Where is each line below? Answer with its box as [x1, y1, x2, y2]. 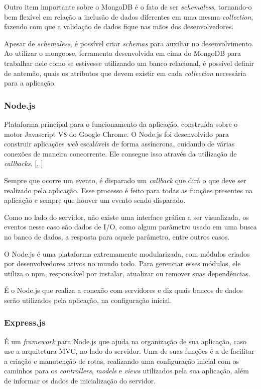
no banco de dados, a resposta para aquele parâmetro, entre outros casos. [4, 231, 230, 242]
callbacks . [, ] [4, 158, 43, 169]
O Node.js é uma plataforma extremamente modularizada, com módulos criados [4, 248, 250, 259]
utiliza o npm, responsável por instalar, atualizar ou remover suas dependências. [4, 268, 250, 278]
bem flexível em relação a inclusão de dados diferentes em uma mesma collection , [4, 11, 253, 22]
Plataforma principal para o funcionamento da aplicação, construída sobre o [4, 118, 238, 129]
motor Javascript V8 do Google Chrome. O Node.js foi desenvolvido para [4, 128, 229, 139]
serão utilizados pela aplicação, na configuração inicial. [4, 294, 172, 305]
